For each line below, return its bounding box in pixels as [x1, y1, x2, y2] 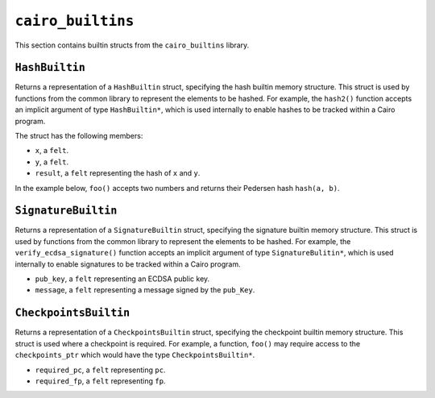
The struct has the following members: [14, 131, 143, 141]
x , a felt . [35, 146, 68, 155]
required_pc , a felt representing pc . [35, 365, 166, 375]
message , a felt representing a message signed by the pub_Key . [35, 285, 255, 295]
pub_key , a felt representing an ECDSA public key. [35, 274, 210, 284]
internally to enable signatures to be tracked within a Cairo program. [14, 259, 241, 269]
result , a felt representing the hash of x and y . [35, 168, 201, 178]
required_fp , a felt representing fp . [35, 375, 166, 386]
